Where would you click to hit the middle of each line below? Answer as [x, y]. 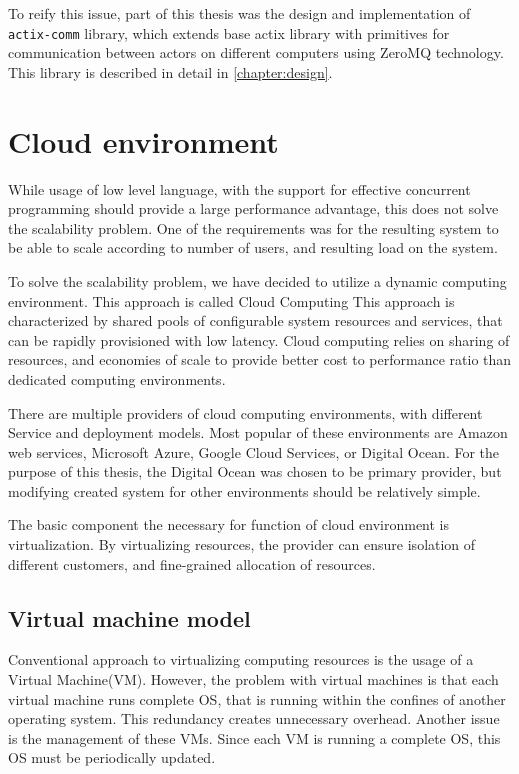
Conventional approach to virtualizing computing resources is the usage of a [241, 659]
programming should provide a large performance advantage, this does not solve [253, 208]
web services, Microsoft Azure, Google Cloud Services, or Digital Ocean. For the [254, 451]
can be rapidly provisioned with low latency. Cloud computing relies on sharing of [259, 339]
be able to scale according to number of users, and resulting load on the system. [253, 247]
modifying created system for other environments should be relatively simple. [244, 490]
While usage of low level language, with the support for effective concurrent [239, 188]
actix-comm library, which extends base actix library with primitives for [229, 32]
